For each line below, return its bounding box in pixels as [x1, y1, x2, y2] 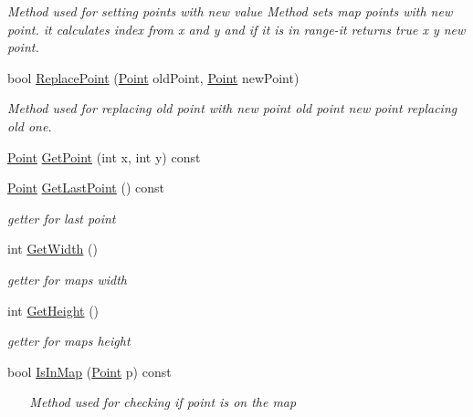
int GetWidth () [7, 239, 98, 258]
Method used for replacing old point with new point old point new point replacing [7, 99, 457, 118]
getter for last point [7, 208, 116, 227]
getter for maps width [7, 269, 127, 288]
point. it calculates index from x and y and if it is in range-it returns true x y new [7, 19, 466, 38]
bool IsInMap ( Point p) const [7, 361, 172, 381]
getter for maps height [7, 331, 131, 350]
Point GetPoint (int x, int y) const [7, 147, 201, 166]
